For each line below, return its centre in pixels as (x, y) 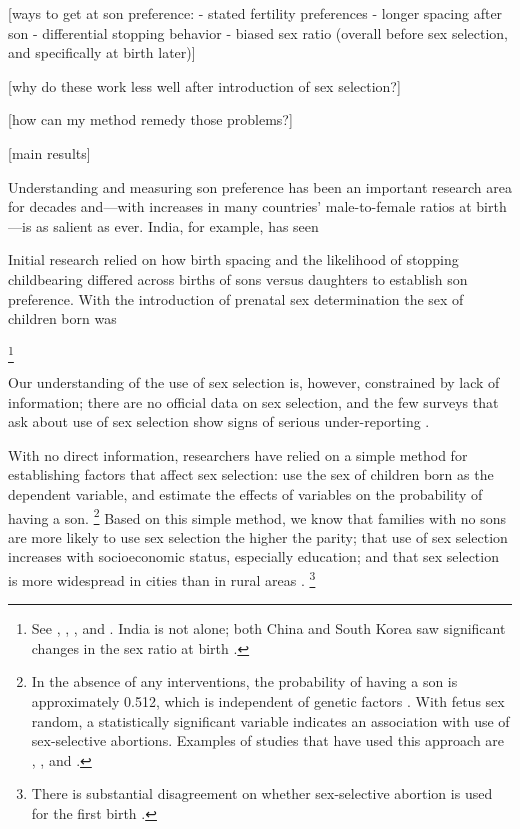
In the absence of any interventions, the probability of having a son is (244, 681)
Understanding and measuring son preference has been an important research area (260, 186)
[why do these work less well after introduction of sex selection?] (204, 85)
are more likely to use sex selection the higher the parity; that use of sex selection (258, 536)
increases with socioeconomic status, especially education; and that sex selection (253, 556)
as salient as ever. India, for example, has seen (177, 225)
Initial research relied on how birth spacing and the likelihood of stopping (233, 259)
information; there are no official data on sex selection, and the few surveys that (253, 401)
